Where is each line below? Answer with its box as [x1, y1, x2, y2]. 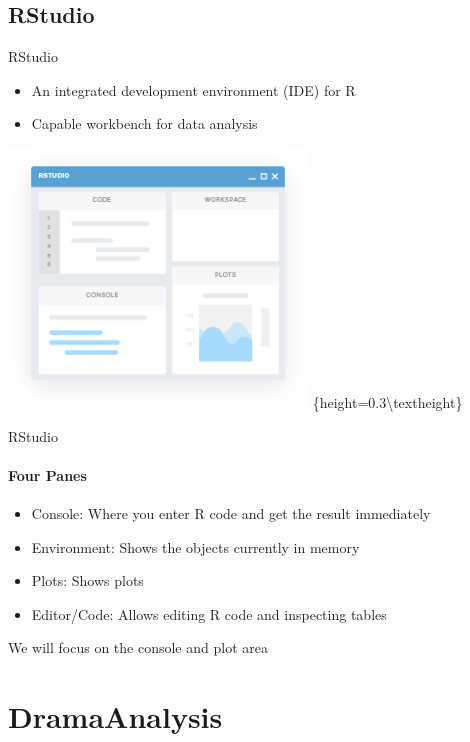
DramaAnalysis [8, 696, 223, 737]
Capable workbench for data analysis [31, 113, 258, 134]
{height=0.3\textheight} [312, 391, 463, 412]
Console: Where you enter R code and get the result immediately [31, 502, 431, 523]
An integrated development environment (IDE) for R [31, 79, 356, 100]
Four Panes [8, 464, 87, 485]
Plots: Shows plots [31, 570, 144, 591]
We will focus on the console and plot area [8, 637, 268, 658]
